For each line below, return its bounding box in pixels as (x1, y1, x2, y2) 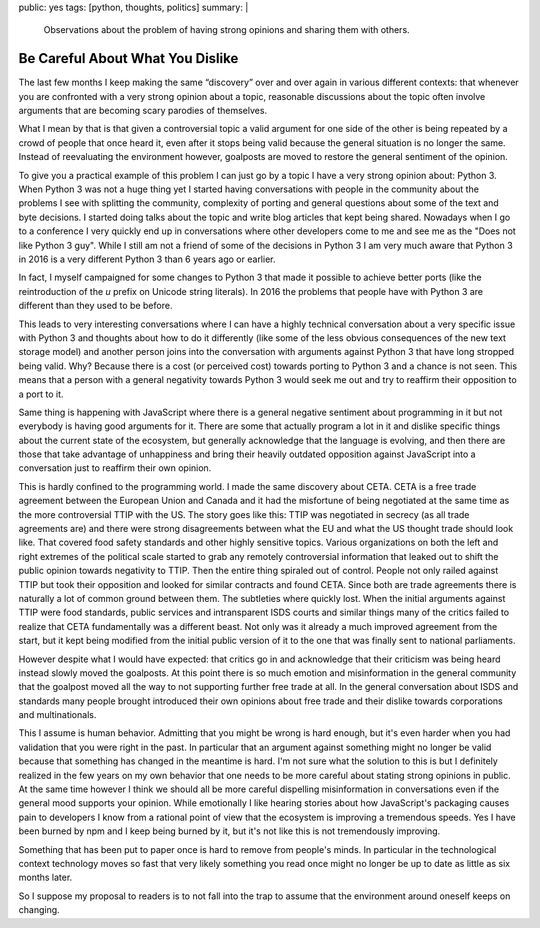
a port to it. (18, 388, 64, 400)
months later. (18, 871, 73, 884)
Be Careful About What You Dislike (18, 50, 239, 67)
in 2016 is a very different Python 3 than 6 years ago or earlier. (18, 253, 276, 265)
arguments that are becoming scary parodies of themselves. (18, 105, 268, 117)
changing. (18, 904, 60, 916)
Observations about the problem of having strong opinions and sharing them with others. (43, 24, 410, 36)
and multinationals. (18, 709, 97, 721)
